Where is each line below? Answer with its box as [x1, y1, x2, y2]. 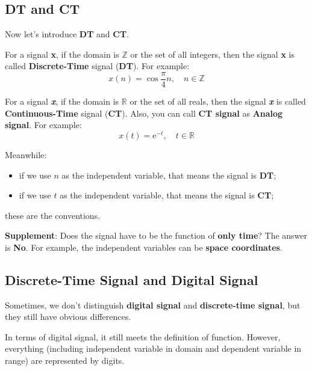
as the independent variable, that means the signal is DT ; [61, 168, 276, 181]
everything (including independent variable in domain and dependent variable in [5, 342, 302, 355]
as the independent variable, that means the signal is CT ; [60, 189, 274, 201]
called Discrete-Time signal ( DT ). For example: [5, 60, 190, 72]
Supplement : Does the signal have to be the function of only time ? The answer [5, 229, 308, 242]
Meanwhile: [5, 148, 47, 161]
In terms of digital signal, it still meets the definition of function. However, [5, 330, 281, 343]
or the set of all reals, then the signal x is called [129, 95, 306, 108]
